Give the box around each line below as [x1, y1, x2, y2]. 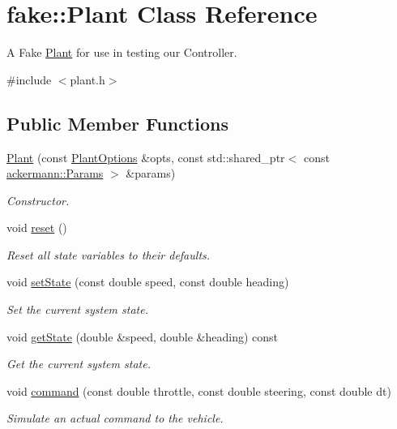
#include [6, 71, 52, 88]
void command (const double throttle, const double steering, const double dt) [6, 382, 391, 399]
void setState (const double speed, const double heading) [6, 273, 289, 290]
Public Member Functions [6, 110, 228, 135]
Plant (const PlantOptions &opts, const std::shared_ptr [6, 148, 285, 165]
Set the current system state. [6, 301, 148, 318]
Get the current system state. [6, 355, 151, 372]
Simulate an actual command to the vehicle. [6, 410, 224, 427]
